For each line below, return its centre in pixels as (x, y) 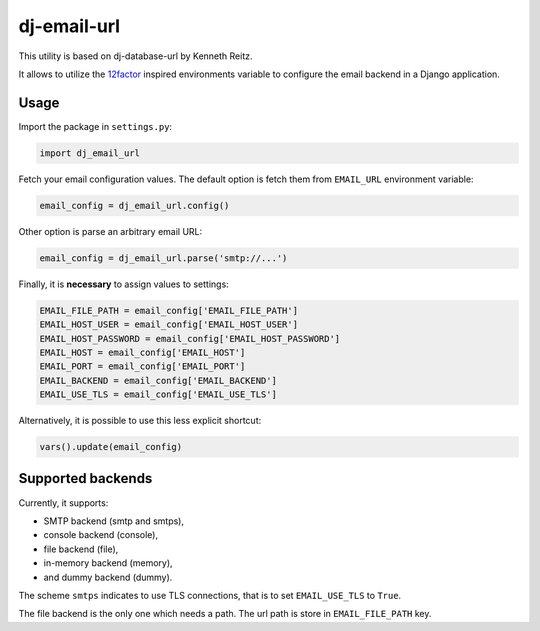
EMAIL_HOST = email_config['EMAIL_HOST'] (142, 352)
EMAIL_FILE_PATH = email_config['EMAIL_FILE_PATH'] (169, 310)
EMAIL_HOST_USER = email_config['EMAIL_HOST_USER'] (169, 324)
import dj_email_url (89, 153)
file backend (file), (81, 549)
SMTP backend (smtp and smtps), (114, 521)
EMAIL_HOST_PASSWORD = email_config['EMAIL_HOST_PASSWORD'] (190, 338)
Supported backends (85, 478)
